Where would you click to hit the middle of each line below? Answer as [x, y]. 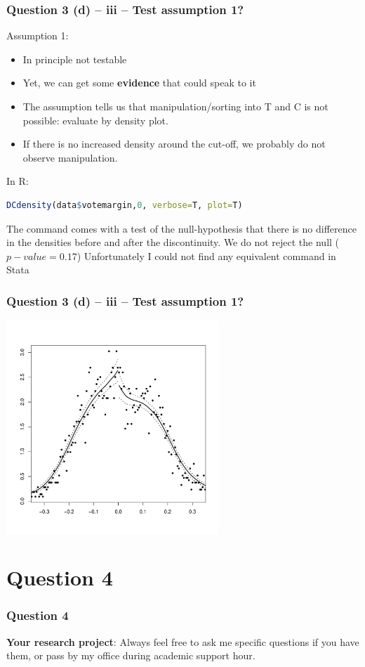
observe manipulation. [70, 157]
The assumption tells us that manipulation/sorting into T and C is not [175, 106]
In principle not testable [75, 59]
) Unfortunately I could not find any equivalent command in [206, 255]
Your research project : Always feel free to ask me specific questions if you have [183, 641]
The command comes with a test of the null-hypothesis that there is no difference [181, 228]
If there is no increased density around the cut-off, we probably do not [174, 144]
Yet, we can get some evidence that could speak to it [139, 83]
